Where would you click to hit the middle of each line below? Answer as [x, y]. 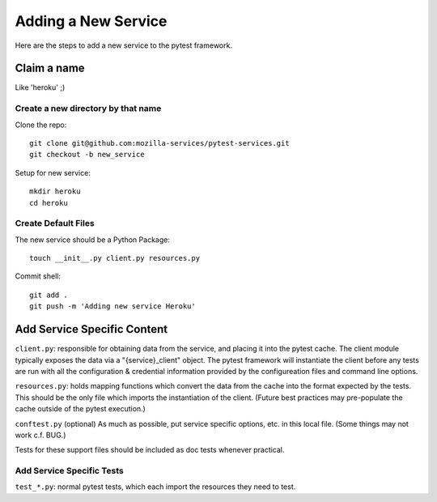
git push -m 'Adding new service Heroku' [112, 306]
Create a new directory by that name [88, 108]
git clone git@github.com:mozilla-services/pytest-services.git [160, 143]
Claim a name [50, 68]
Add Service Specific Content [91, 329]
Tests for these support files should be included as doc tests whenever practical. [150, 450]
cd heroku [49, 203]
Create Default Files [55, 223]
